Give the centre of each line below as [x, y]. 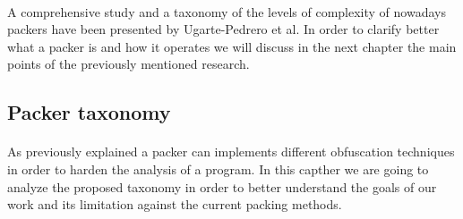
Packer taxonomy [89, 112]
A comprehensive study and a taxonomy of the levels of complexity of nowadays [227, 11]
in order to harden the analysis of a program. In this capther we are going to [218, 168]
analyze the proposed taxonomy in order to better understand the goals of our [222, 186]
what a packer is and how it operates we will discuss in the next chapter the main [232, 46]
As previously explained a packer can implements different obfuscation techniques [231, 152]
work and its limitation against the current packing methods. [175, 204]
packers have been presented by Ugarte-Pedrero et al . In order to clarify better [223, 29]
